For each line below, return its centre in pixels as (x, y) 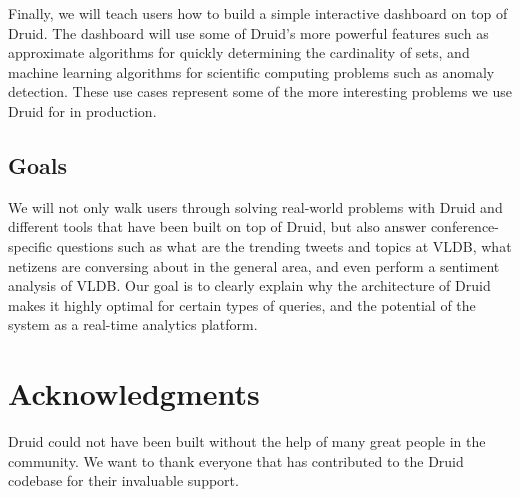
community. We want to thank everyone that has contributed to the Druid (236, 460)
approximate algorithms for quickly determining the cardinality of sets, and (239, 52)
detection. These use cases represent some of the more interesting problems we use (260, 91)
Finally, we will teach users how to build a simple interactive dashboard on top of (258, 13)
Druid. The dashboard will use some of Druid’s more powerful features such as (248, 32)
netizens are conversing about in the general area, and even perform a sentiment (254, 265)
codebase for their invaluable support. (123, 480)
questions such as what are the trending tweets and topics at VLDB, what (284, 245)
